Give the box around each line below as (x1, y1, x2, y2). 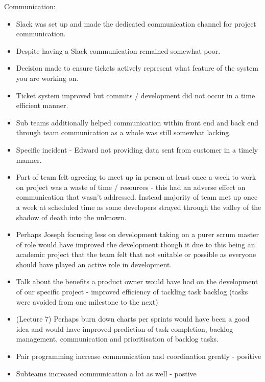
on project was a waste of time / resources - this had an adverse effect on (16, 181, 246, 192)
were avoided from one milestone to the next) (16, 296, 158, 307)
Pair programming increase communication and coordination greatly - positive (16, 351, 261, 362)
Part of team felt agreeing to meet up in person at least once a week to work (16, 172, 256, 182)
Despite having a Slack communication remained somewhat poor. (16, 45, 221, 56)
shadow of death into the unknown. (16, 211, 127, 222)
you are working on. (16, 72, 79, 83)
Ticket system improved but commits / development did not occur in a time (16, 90, 255, 100)
